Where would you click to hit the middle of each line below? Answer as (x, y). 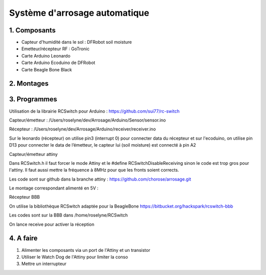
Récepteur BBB (25, 197)
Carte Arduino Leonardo (46, 56)
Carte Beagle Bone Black (47, 69)
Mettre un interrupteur (44, 264)
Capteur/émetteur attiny (33, 154)
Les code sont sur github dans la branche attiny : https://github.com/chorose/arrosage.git (100, 179)
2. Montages (29, 84)
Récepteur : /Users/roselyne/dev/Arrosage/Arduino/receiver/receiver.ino (83, 129)
